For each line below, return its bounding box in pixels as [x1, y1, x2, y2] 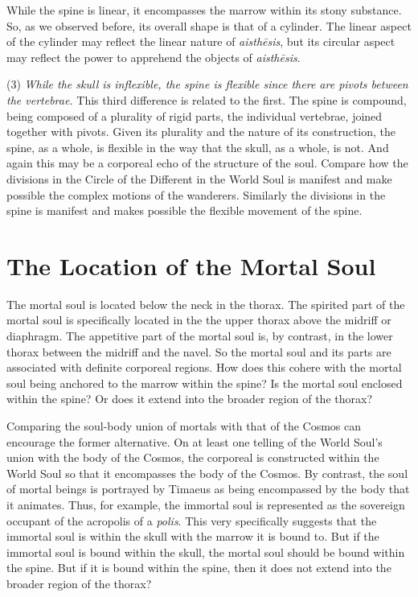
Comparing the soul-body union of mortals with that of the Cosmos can [6, 418, 362, 434]
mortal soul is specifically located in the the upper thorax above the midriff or [6, 311, 391, 328]
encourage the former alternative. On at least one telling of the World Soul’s [6, 433, 383, 450]
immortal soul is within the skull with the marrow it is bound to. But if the [6, 528, 379, 545]
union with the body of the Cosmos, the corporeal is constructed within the [6, 449, 379, 466]
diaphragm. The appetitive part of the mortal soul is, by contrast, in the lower [6, 327, 393, 344]
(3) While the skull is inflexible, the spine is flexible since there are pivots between [6, 76, 408, 93]
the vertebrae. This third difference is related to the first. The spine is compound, [6, 91, 407, 108]
